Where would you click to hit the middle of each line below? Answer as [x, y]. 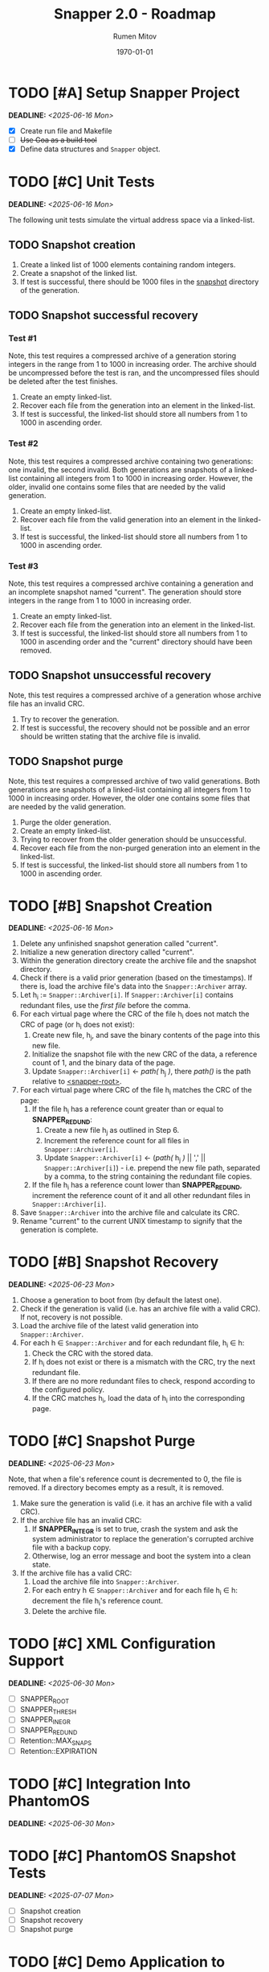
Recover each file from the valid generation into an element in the [128, 519]
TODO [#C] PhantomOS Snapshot [122, 1856]
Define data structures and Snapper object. [90, 149]
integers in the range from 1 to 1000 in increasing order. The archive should [132, 364]
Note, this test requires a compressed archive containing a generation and [131, 583]
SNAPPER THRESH [48, 1710]
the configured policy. [68, 1389]
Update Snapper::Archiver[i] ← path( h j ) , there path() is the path [141, 1072]
